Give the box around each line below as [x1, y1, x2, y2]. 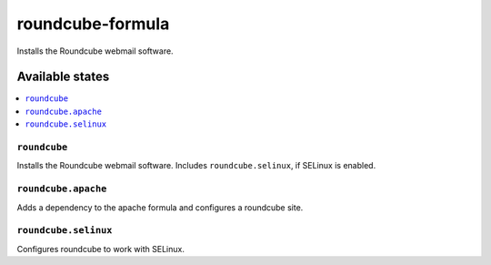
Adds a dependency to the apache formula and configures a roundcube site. [16, 201, 304, 213]
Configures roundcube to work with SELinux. [16, 243, 185, 254]
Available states [16, 69, 110, 85]
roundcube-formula [16, 14, 170, 34]
